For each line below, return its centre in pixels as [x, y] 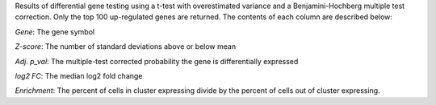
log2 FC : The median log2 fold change [79, 75]
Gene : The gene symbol [55, 31]
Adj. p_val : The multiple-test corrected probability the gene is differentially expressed [157, 61]
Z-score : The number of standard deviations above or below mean [126, 46]
